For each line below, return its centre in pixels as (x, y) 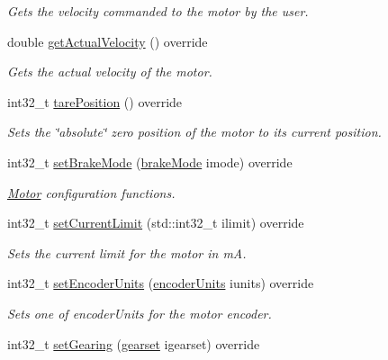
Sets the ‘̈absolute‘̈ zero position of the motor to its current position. (194, 132)
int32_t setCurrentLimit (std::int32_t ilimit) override (156, 223)
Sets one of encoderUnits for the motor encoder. (140, 313)
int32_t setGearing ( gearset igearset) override (134, 343)
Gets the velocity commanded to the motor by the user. (158, 11)
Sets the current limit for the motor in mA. (127, 252)
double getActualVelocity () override (108, 41)
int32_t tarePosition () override (95, 101)
